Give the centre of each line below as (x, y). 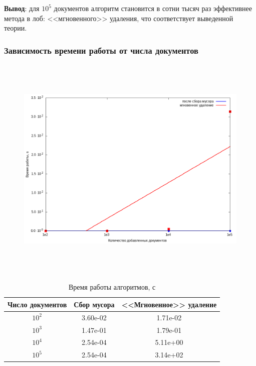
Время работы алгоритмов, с (112, 287)
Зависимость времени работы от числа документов (101, 50)
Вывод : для (22, 8)
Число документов (37, 304)
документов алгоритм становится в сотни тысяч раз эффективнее (153, 8)
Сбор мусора (94, 304)
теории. (16, 28)
